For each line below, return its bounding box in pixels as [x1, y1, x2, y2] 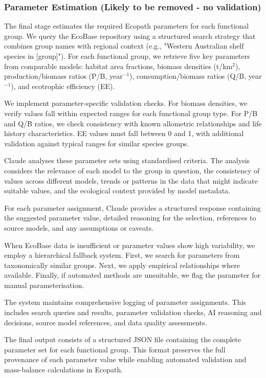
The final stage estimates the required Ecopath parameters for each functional [4, 20, 249, 31]
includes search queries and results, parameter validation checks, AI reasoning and [4, 307, 262, 318]
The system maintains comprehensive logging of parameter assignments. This [4, 297, 246, 307]
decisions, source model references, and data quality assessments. [4, 317, 207, 327]
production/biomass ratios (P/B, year [4, 71, 123, 81]
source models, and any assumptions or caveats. [4, 222, 154, 233]
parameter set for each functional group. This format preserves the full [4, 344, 226, 354]
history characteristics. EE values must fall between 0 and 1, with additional [4, 128, 244, 139]
